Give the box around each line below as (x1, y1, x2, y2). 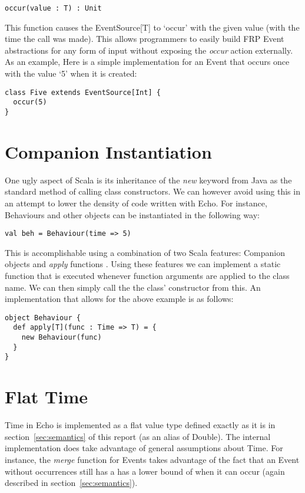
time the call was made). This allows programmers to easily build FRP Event (5, 32, 284, 45)
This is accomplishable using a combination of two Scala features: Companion (5, 246, 286, 258)
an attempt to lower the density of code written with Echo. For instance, (5, 196, 267, 209)
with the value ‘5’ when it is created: (5, 67, 137, 80)
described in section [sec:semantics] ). (5, 476, 138, 489)
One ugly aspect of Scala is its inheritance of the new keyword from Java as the (5, 173, 292, 186)
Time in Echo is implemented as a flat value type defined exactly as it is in (5, 419, 276, 431)
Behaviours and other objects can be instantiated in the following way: (5, 208, 260, 221)
